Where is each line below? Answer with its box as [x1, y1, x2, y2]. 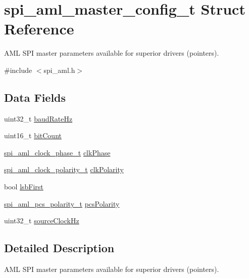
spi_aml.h [43, 64, 75, 75]
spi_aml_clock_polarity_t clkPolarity [4, 164, 124, 175]
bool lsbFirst [4, 181, 43, 192]
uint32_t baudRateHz [4, 113, 73, 124]
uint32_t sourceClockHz [4, 215, 79, 226]
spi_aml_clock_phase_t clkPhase [4, 147, 111, 157]
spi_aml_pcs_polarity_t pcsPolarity [4, 198, 120, 209]
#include [4, 64, 32, 75]
